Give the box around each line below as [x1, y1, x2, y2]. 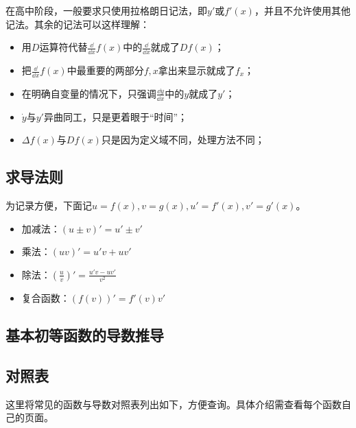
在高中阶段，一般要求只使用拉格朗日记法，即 [5, 3, 207, 17]
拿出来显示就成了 [158, 63, 235, 78]
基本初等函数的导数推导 [5, 324, 164, 345]
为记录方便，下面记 [5, 198, 92, 213]
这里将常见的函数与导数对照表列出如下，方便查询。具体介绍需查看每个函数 [5, 396, 342, 411]
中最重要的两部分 [67, 63, 144, 78]
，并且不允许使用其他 [254, 3, 351, 17]
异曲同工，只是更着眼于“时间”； [43, 109, 188, 123]
